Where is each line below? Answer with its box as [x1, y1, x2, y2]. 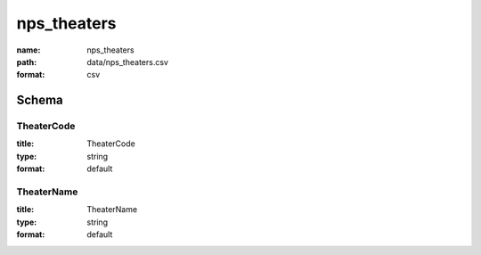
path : [16, 56, 37, 67]
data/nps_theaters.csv [86, 56, 169, 67]
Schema [16, 93, 64, 108]
